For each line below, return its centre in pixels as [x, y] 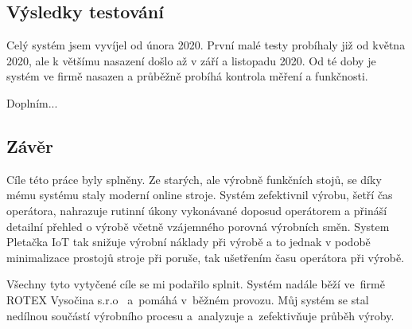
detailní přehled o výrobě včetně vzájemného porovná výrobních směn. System [198, 226]
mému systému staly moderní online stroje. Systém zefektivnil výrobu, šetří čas [200, 195]
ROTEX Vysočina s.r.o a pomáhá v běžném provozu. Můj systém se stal [188, 299]
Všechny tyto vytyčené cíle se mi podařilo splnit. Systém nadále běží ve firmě [196, 284]
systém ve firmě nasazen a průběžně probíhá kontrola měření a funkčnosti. [187, 76]
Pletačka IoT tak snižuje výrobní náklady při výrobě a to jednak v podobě [189, 242]
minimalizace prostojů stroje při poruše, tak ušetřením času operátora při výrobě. [206, 257]
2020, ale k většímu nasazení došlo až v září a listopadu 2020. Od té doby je [191, 60]
